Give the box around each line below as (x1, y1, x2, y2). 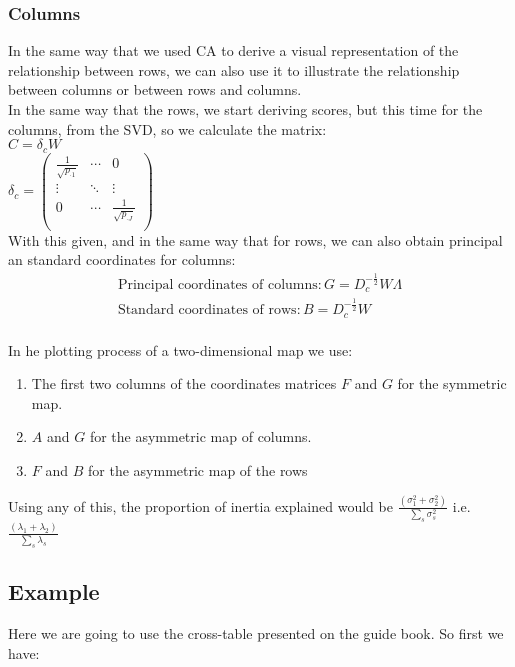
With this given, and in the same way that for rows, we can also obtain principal (8, 229, 503, 250)
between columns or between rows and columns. (8, 79, 302, 100)
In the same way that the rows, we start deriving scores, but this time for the (8, 99, 483, 119)
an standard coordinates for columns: (8, 249, 236, 270)
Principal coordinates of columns (117, 277, 318, 292)
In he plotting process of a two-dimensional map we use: (8, 339, 353, 360)
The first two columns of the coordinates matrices (31, 373, 337, 394)
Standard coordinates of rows (117, 303, 297, 318)
